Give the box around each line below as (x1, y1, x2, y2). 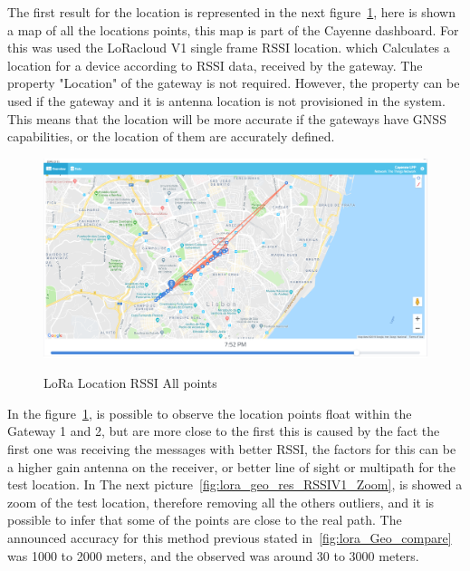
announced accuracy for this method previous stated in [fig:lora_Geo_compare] (7, 527, 452, 547)
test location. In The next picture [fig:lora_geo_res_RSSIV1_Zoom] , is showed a (7, 475, 463, 494)
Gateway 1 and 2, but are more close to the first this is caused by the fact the (7, 421, 440, 440)
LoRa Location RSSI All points (43, 373, 217, 392)
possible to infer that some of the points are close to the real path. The (7, 510, 402, 529)
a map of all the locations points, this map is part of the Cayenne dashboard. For (7, 20, 459, 39)
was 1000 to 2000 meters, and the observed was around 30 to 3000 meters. (7, 546, 419, 565)
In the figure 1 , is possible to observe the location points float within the (7, 403, 412, 422)
